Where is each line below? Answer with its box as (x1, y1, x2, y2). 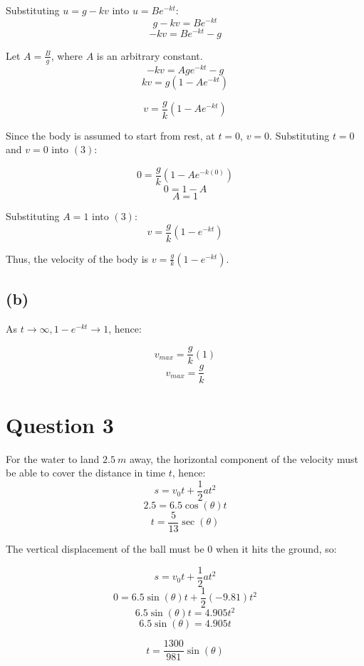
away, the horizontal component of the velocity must (129, 451, 358, 466)
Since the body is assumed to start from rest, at (6, 128, 215, 142)
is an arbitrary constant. (96, 48, 203, 63)
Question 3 (6, 410, 114, 439)
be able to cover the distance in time (6, 465, 166, 480)
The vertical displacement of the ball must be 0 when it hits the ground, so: (6, 541, 337, 556)
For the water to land (6, 451, 100, 466)
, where (51, 48, 83, 63)
